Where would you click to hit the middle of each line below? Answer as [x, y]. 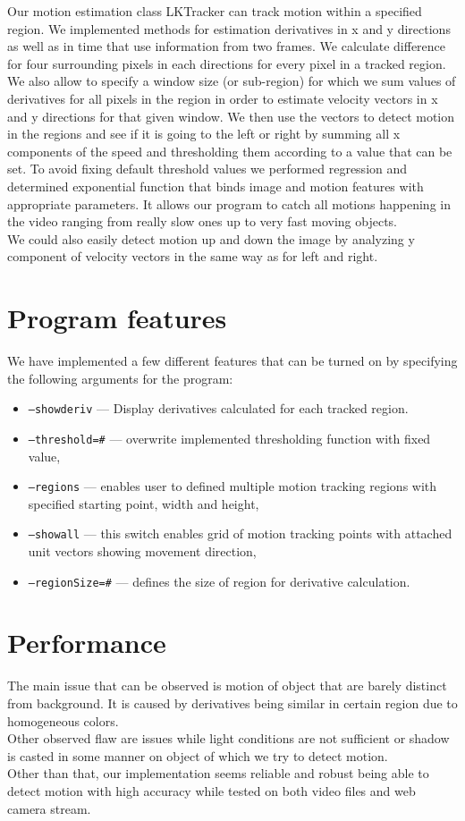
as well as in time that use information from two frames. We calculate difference [227, 46]
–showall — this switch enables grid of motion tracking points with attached [240, 533]
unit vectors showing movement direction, [142, 551]
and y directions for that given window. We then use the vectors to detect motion [231, 116]
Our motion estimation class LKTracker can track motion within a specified [215, 11]
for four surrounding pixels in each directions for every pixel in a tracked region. [227, 63]
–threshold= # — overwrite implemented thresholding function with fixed [229, 438]
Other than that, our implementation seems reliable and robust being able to [218, 773]
